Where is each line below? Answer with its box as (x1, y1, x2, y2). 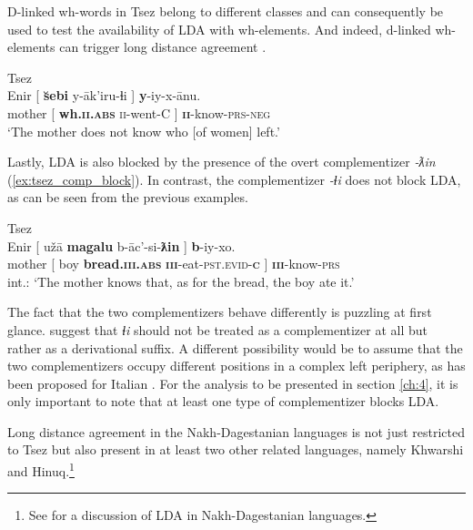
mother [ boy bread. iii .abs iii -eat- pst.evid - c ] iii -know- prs (7, 254, 340, 273)
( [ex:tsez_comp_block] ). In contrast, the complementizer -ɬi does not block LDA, (7, 169, 461, 189)
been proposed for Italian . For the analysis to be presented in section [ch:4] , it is (7, 373, 458, 392)
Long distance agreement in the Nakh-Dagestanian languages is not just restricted (7, 422, 466, 441)
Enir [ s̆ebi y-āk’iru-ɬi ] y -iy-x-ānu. (7, 86, 201, 105)
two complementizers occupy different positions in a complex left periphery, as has (7, 356, 466, 375)
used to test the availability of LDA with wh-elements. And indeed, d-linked (7, 19, 431, 38)
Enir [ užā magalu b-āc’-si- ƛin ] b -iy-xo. (7, 236, 236, 255)
